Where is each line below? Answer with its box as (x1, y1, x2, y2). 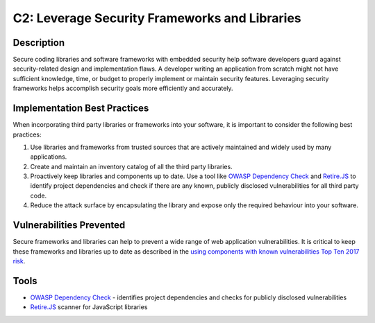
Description (12, 37, 65, 49)
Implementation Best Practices (12, 103, 149, 114)
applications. (30, 152, 67, 161)
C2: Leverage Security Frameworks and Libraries (12, 10, 301, 26)
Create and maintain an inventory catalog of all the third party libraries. (30, 162, 233, 171)
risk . (12, 256, 26, 265)
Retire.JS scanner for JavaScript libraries (30, 303, 148, 311)
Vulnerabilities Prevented (12, 219, 126, 232)
